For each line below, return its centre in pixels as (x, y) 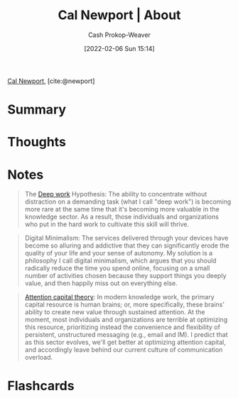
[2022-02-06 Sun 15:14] (119, 48)
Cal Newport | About (119, 15)
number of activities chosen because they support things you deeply (125, 276)
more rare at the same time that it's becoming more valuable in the (122, 209)
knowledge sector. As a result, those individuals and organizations (121, 217)
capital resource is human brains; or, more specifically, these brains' (125, 304)
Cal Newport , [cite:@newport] (51, 81)
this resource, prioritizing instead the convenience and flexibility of (122, 327)
